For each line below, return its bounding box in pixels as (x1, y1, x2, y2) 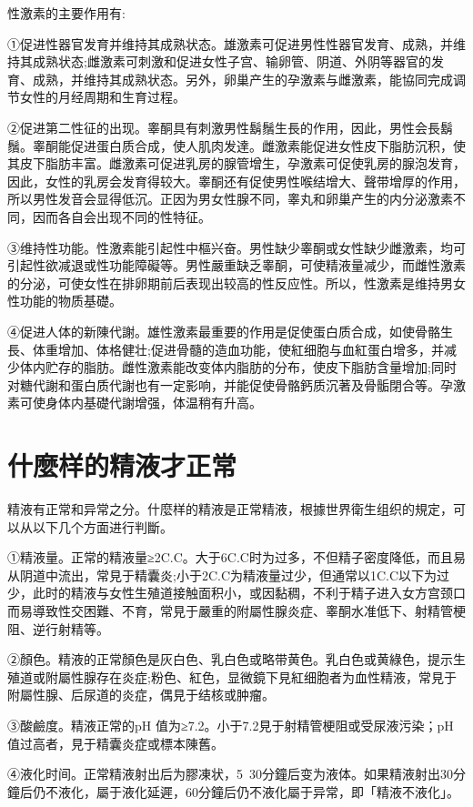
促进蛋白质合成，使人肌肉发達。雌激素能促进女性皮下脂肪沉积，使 (70, 136, 466, 155)
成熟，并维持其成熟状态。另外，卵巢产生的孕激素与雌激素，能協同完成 (32, 69, 453, 88)
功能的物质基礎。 (19, 291, 122, 310)
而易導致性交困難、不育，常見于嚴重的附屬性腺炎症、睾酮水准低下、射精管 (7, 600, 453, 620)
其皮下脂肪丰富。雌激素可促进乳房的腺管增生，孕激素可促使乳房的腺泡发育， (7, 154, 466, 173)
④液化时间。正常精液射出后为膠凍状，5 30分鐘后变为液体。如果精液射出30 (7, 764, 453, 783)
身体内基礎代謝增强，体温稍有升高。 (45, 393, 262, 412)
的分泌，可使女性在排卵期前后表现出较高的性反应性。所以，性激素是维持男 (7, 273, 453, 292)
